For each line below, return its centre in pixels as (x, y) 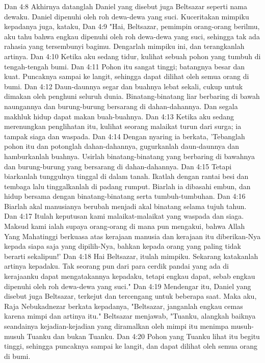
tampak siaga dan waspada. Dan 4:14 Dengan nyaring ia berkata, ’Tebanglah (125, 136)
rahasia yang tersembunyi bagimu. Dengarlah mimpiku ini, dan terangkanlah (124, 46)
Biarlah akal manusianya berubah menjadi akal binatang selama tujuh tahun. (125, 206)
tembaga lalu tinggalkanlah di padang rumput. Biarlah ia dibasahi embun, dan (127, 186)
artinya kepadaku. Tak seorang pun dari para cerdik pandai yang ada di (116, 266)
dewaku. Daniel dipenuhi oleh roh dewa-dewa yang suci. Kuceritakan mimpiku (127, 16)
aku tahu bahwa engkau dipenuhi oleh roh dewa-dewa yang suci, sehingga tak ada (132, 36)
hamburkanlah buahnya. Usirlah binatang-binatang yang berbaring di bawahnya (129, 156)
